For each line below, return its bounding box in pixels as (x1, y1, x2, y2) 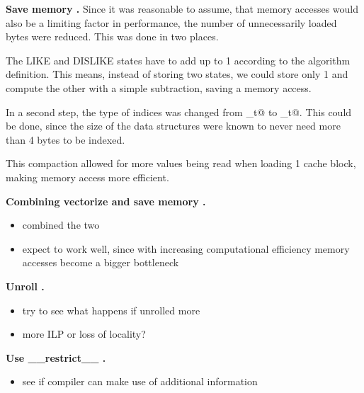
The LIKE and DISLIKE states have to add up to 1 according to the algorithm (6, 52, 351, 67)
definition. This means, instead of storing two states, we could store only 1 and (6, 67, 348, 81)
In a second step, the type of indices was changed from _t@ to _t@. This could (6, 104, 352, 119)
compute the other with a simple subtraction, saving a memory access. (6, 80, 312, 95)
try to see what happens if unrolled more (22, 302, 200, 317)
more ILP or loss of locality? (22, 326, 146, 341)
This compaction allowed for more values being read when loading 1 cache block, (6, 156, 356, 171)
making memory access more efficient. (6, 169, 169, 184)
